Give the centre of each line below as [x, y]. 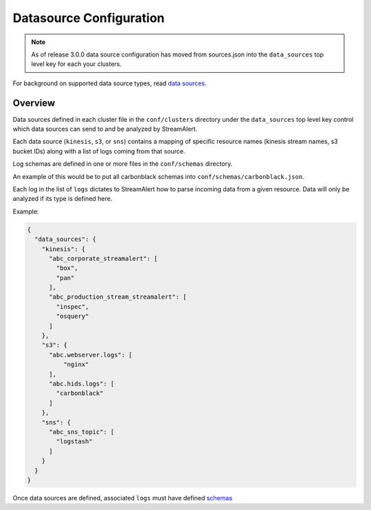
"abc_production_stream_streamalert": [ [118, 297]
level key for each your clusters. [77, 64]
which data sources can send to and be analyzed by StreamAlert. [105, 129]
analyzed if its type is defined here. [63, 199]
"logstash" [74, 442]
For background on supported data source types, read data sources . [110, 83]
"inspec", [72, 307]
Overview [34, 103]
